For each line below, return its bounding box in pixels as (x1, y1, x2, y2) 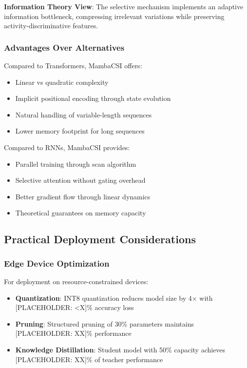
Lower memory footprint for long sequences (15, 126, 145, 136)
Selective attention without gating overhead (15, 175, 146, 185)
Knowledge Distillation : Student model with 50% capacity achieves (15, 344, 226, 354)
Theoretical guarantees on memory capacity (15, 208, 146, 218)
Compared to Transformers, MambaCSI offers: (4, 60, 142, 70)
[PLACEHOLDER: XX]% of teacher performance (15, 354, 163, 364)
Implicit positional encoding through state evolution (15, 93, 171, 103)
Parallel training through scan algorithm (15, 158, 136, 169)
